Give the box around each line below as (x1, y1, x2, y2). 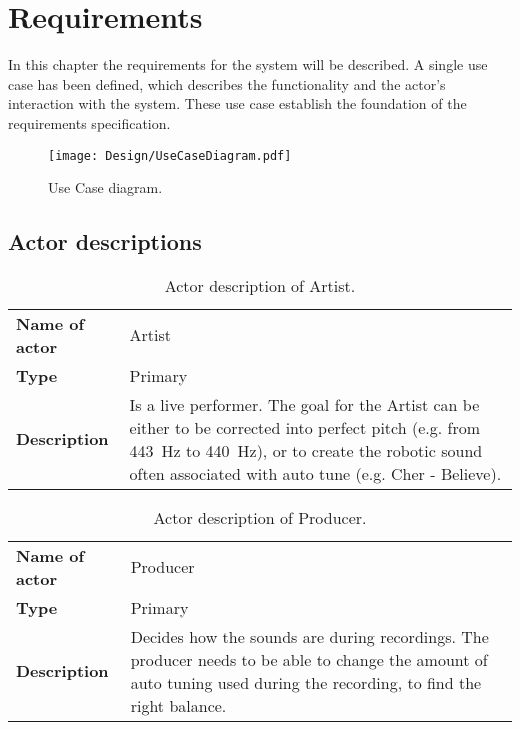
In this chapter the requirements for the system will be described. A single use (8, 54, 488, 75)
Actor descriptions (8, 226, 202, 257)
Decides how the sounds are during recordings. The (130, 624, 489, 648)
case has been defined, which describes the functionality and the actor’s (8, 73, 446, 94)
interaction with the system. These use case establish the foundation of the (8, 93, 467, 114)
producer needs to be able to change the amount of (130, 647, 488, 671)
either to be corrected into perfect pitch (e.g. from (129, 415, 480, 439)
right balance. (130, 693, 227, 717)
